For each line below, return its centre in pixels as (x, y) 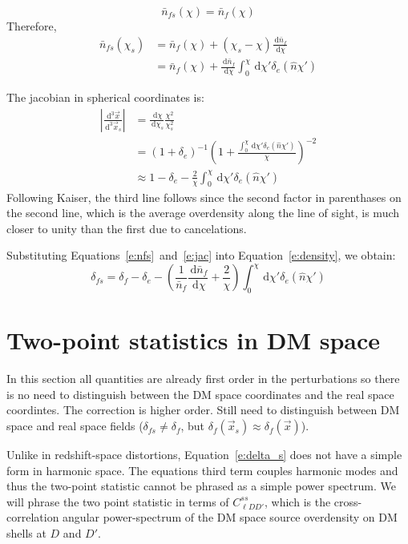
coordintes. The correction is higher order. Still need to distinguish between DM (203, 410)
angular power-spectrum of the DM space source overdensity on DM (230, 517)
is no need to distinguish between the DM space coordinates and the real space (200, 394)
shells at (26, 533)
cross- (348, 501)
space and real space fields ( (75, 426)
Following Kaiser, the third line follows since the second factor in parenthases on (204, 197)
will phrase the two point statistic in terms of (118, 501)
